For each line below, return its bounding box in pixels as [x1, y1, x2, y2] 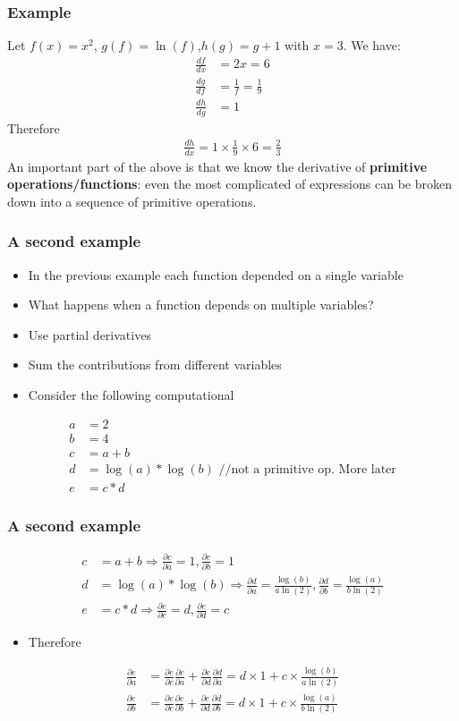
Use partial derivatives [28, 325, 151, 344]
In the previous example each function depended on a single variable [28, 265, 404, 284]
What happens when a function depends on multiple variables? [28, 295, 374, 314]
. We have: [343, 36, 401, 55]
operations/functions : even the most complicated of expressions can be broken [7, 174, 452, 193]
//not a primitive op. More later [218, 462, 396, 476]
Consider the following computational [28, 386, 234, 404]
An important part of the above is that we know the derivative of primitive [7, 157, 428, 175]
